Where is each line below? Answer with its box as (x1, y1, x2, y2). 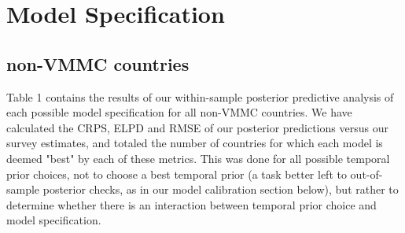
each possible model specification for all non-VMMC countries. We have (6, 104, 352, 120)
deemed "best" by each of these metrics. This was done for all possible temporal (6, 150, 390, 166)
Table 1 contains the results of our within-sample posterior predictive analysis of (6, 88, 394, 105)
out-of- (350, 165, 383, 182)
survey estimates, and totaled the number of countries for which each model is (6, 135, 383, 151)
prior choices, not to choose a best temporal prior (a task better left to (6, 165, 347, 182)
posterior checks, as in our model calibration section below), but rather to (42, 181, 399, 198)
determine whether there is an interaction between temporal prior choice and (6, 196, 377, 213)
